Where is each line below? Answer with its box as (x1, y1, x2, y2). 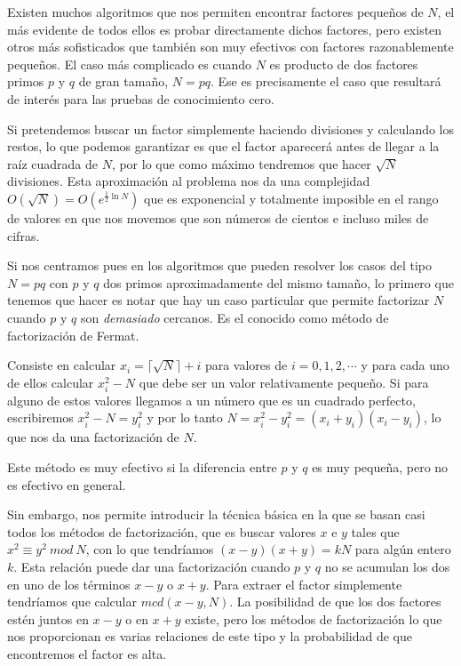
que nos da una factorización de (7, 428, 179, 446)
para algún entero (354, 540, 451, 558)
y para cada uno (361, 356, 449, 374)
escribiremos (7, 408, 74, 427)
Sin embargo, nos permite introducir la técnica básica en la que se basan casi (7, 505, 425, 524)
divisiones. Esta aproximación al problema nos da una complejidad (7, 172, 370, 190)
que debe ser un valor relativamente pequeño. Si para (139, 373, 429, 391)
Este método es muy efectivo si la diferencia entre (7, 458, 277, 477)
